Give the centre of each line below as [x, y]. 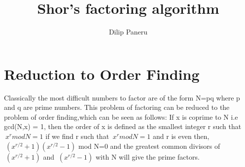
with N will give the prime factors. [148, 156]
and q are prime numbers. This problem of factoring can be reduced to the [117, 107]
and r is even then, [181, 136]
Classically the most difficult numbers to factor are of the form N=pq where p [122, 97]
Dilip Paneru [128, 32]
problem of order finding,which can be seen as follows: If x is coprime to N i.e [121, 117]
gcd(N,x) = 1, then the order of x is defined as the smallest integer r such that [123, 126]
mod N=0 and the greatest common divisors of [149, 146]
